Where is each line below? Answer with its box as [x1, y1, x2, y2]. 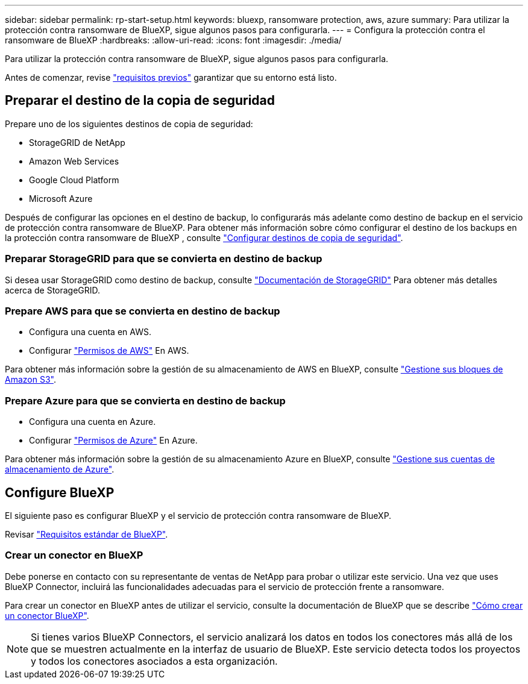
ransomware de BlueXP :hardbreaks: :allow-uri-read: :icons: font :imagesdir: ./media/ [5, 35, 342, 45]
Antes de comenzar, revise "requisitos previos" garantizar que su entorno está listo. [5, 72, 337, 83]
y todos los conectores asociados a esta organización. [31, 654, 278, 667]
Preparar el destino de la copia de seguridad [5, 93, 275, 108]
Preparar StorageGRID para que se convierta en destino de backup [5, 253, 322, 265]
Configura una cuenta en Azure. [29, 416, 156, 427]
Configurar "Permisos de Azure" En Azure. [29, 435, 198, 446]
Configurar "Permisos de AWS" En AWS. [29, 345, 189, 356]
